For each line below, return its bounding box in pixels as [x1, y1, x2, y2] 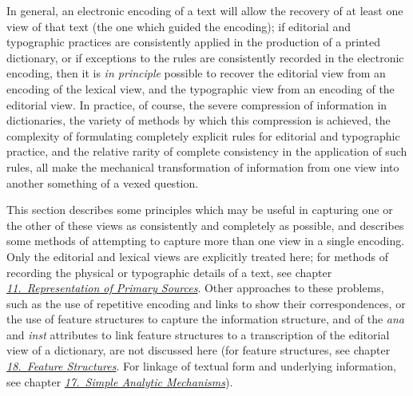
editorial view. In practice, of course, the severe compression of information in [6, 96, 387, 113]
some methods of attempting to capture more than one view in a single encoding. [6, 232, 405, 249]
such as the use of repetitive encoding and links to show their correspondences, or [6, 295, 406, 311]
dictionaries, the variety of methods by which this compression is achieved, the [6, 112, 391, 129]
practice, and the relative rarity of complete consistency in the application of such [6, 143, 407, 160]
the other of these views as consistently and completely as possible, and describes [6, 216, 404, 233]
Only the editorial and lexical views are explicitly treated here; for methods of [6, 247, 388, 264]
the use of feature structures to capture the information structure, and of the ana [6, 311, 405, 327]
